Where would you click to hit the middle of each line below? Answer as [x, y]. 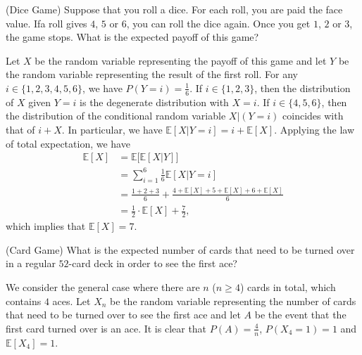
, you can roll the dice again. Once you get [218, 23]
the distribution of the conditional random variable [116, 116]
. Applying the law [314, 129]
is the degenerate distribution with [154, 102]
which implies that [46, 226]
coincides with [313, 116]
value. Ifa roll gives [46, 23]
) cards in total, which [288, 286]
